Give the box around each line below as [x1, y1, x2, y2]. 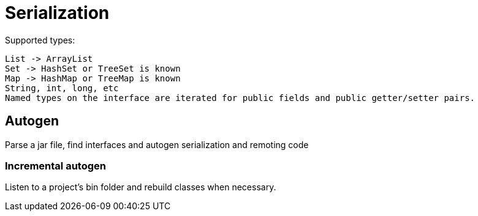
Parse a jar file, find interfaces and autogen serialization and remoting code [5, 139, 309, 150]
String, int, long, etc [5, 83, 119, 93]
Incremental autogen [5, 159, 106, 172]
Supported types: [5, 34, 75, 45]
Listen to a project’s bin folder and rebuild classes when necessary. [5, 182, 276, 193]
